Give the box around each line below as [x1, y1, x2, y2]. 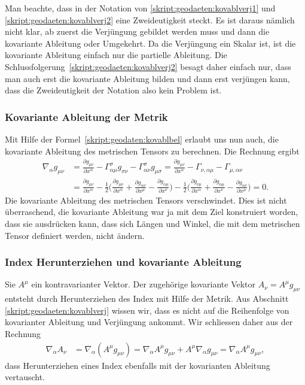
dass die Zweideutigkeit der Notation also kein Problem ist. [5, 84, 222, 96]
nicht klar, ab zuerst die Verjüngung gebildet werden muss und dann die [5, 25, 270, 38]
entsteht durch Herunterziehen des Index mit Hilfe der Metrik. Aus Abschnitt [5, 292, 289, 305]
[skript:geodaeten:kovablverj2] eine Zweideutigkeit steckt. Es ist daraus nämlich [5, 13, 295, 26]
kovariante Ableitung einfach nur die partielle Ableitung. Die [5, 48, 227, 61]
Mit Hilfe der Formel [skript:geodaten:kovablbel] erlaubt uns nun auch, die [5, 132, 279, 145]
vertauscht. [5, 371, 45, 383]
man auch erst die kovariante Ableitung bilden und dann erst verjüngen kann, [5, 72, 290, 84]
